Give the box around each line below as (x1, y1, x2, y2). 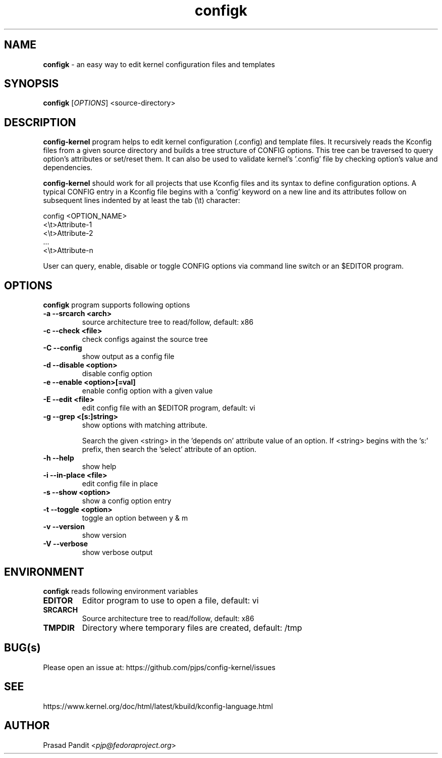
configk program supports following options (43, 300, 190, 310)
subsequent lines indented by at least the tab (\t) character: (43, 196, 240, 205)
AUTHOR (4, 719, 50, 732)
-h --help (43, 453, 74, 463)
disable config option (82, 369, 152, 378)
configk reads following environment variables (43, 586, 198, 595)
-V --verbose (43, 539, 88, 548)
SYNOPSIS (4, 77, 59, 90)
